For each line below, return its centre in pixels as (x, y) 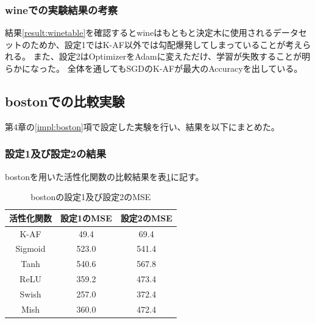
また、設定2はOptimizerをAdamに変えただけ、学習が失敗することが (168, 56)
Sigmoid (30, 248)
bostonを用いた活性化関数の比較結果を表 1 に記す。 (104, 176)
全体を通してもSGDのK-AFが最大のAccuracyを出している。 (185, 68)
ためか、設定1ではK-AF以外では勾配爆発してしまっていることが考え (166, 44)
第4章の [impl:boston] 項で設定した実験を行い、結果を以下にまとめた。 (142, 126)
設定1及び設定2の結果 (56, 154)
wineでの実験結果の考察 (62, 9)
